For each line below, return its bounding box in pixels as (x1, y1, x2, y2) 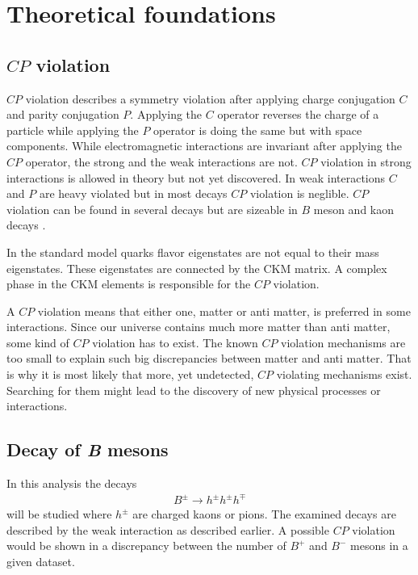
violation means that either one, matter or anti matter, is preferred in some (37, 302, 411, 319)
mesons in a (350, 537, 408, 554)
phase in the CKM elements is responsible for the (6, 275, 251, 292)
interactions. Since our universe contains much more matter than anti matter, (6, 318, 391, 335)
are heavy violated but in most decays (39, 185, 228, 202)
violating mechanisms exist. (276, 366, 412, 383)
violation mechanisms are (281, 334, 406, 350)
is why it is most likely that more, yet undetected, (6, 366, 254, 383)
